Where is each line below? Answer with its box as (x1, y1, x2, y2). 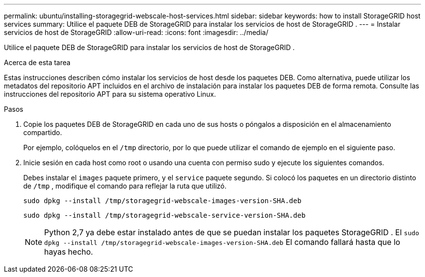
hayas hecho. (44, 247, 93, 257)
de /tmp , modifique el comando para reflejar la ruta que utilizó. (23, 182, 227, 190)
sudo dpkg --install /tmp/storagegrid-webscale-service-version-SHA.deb (23, 211, 306, 219)
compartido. (23, 128, 62, 137)
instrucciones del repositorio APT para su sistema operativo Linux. (4, 90, 216, 98)
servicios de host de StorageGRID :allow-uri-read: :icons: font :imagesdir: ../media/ (4, 28, 268, 36)
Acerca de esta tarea (4, 58, 71, 67)
